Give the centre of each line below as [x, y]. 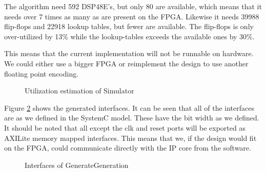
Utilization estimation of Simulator [79, 91]
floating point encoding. [42, 73]
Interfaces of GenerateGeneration [77, 165]
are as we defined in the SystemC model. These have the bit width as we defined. [132, 118]
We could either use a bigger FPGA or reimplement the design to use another [126, 63]
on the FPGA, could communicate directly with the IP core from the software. [128, 148]
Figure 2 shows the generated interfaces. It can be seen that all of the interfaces [129, 107]
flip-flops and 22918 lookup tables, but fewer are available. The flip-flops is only [129, 26]
